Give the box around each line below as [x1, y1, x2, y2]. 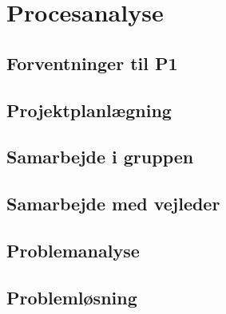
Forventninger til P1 [6, 50, 178, 75]
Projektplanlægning [6, 97, 172, 122]
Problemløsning [6, 285, 137, 309]
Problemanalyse [6, 237, 140, 262]
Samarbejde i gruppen [6, 144, 194, 169]
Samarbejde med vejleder [6, 191, 220, 216]
